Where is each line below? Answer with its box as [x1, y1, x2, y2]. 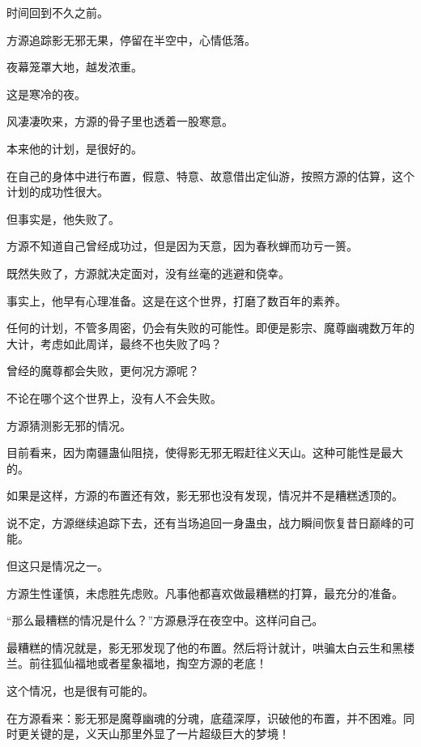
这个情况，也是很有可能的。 [6, 682, 154, 699]
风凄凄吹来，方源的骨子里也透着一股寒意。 [6, 113, 233, 130]
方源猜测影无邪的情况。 [6, 416, 131, 433]
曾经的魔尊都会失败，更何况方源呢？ [6, 362, 199, 379]
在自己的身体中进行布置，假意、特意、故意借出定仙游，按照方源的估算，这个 [6, 167, 415, 184]
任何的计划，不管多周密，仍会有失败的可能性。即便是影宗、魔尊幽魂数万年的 [6, 319, 415, 336]
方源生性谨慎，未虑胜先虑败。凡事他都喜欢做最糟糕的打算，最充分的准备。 [6, 584, 403, 601]
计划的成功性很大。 [6, 183, 108, 200]
